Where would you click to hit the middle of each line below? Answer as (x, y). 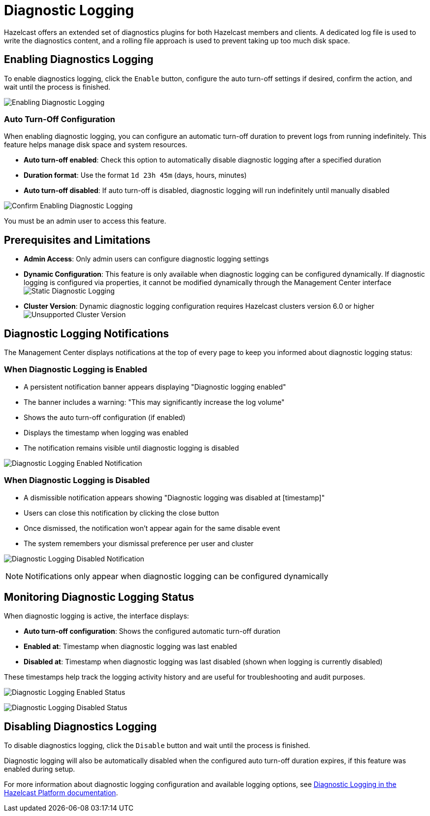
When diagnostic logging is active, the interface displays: (97, 616)
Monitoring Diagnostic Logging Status (99, 597)
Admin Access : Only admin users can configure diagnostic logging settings (146, 259)
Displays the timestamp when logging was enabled (106, 432)
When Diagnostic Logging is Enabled (76, 370)
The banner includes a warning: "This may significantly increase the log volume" (154, 402)
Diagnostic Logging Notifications (87, 333)
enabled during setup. (40, 769)
